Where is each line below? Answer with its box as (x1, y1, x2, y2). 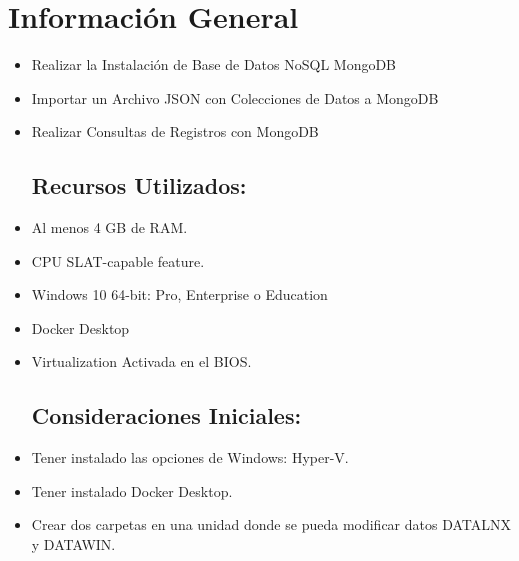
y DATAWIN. (31, 534, 116, 555)
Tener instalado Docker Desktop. (31, 480, 233, 501)
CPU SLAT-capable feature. (31, 250, 205, 271)
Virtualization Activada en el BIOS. (31, 351, 252, 372)
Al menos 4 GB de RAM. (31, 217, 188, 238)
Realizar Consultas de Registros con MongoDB (31, 121, 319, 142)
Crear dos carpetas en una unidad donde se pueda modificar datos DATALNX (31, 514, 512, 535)
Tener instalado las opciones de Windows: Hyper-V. (31, 447, 349, 468)
